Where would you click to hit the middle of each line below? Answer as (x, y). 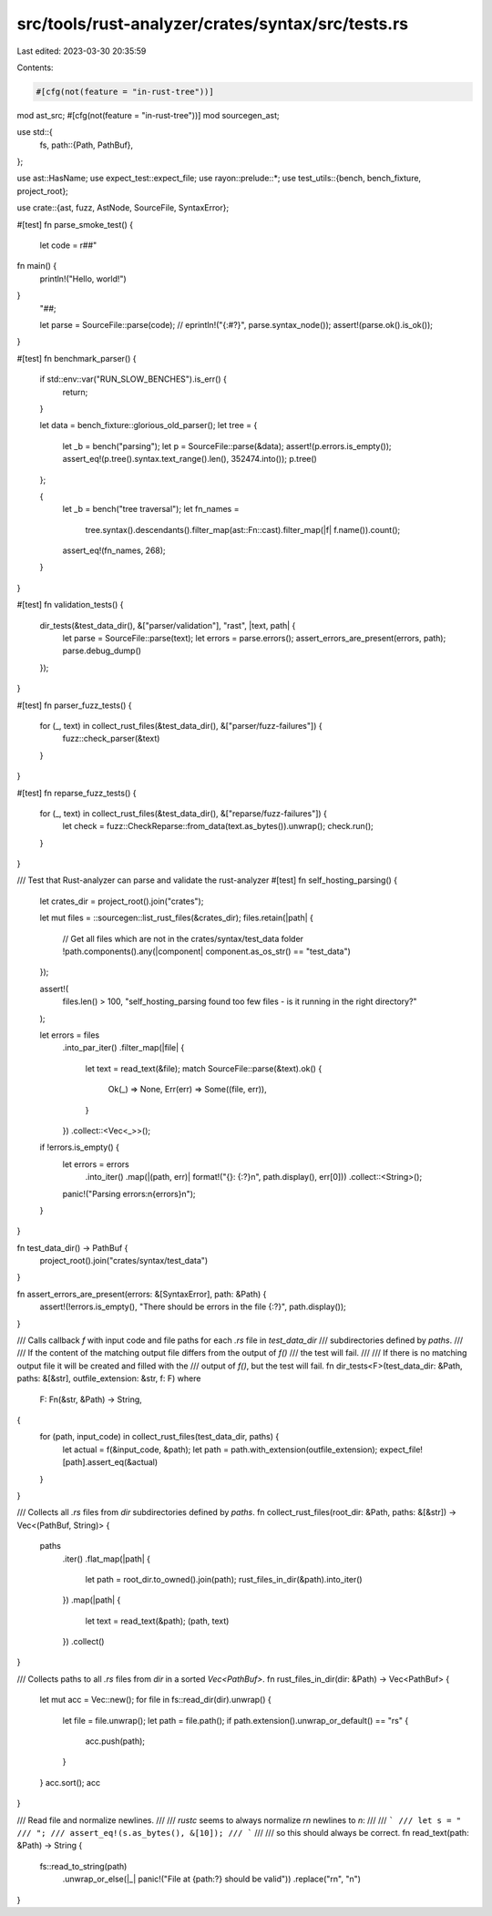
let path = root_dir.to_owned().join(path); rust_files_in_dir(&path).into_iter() (224, 1579)
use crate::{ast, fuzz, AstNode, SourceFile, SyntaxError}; (123, 208)
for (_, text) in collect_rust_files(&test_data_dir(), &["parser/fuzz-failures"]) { (181, 725)
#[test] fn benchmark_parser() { (77, 358)
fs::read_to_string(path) (83, 1866)
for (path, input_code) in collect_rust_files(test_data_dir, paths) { (159, 1437)
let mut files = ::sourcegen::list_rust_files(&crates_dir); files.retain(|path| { (177, 918)
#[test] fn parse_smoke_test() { (75, 224)
